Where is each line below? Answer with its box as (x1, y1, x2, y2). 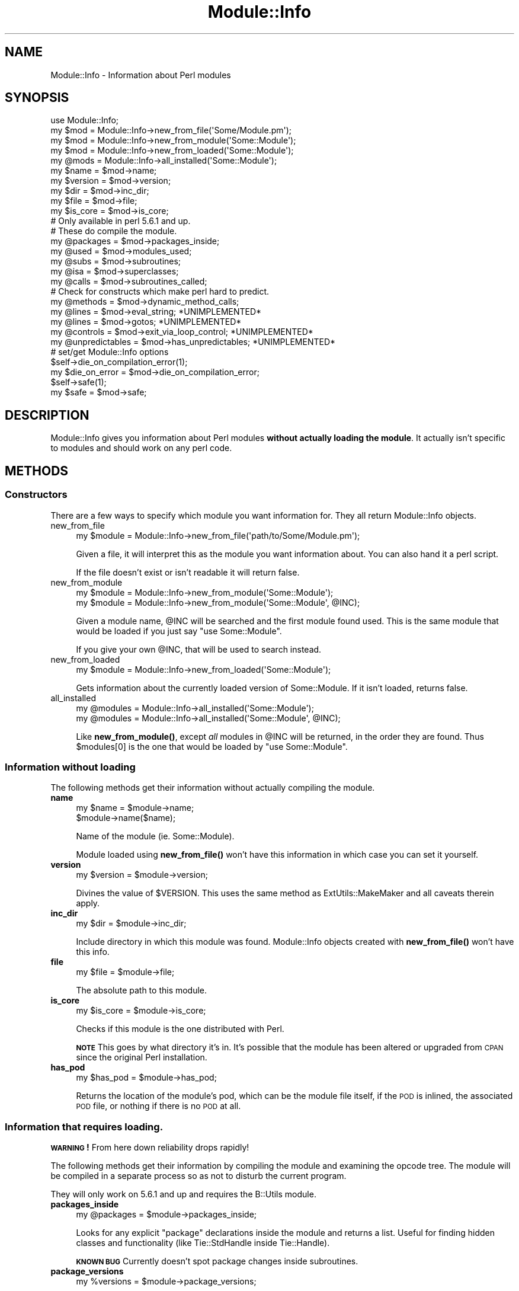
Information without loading (5, 760, 136, 773)
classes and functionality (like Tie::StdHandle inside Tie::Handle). (76, 1238, 330, 1248)
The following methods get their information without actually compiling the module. (50, 782, 375, 793)
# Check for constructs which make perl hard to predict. (50, 286, 270, 297)
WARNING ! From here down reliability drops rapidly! (50, 1142, 249, 1152)
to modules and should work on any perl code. (50, 443, 232, 453)
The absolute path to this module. (76, 985, 207, 996)
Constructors (5, 488, 68, 501)
